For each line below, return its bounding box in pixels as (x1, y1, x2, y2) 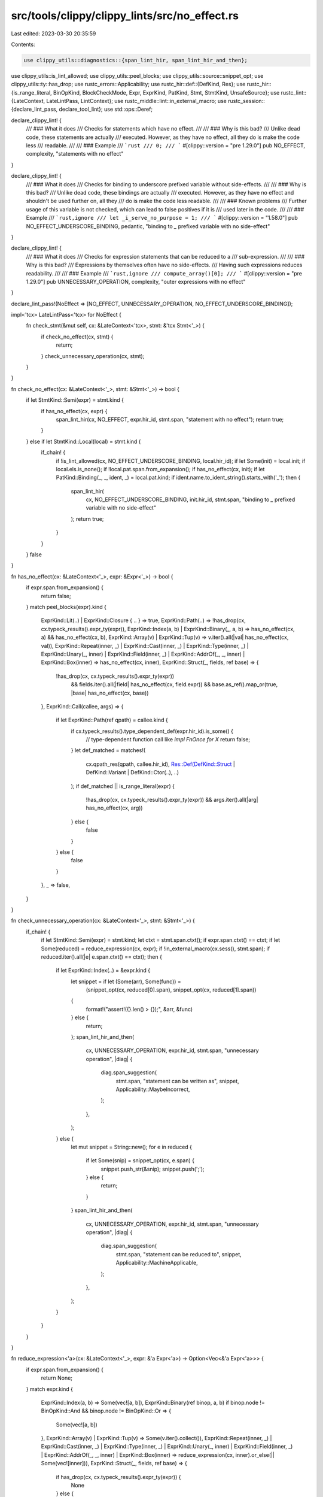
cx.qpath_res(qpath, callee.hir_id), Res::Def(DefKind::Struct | (86, 760, 236, 768)
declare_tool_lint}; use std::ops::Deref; (59, 105, 153, 113)
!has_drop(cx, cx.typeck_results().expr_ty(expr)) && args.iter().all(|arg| (86, 796, 258, 804)
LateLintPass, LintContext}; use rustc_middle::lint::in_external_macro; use (46, 98, 227, 105)
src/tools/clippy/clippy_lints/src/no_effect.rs (11, 9, 239, 22)
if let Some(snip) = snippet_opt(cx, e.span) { (86, 1157, 194, 1164)
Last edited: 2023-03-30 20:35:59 (11, 30, 96, 37)
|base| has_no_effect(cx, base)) (71, 689, 149, 696)
